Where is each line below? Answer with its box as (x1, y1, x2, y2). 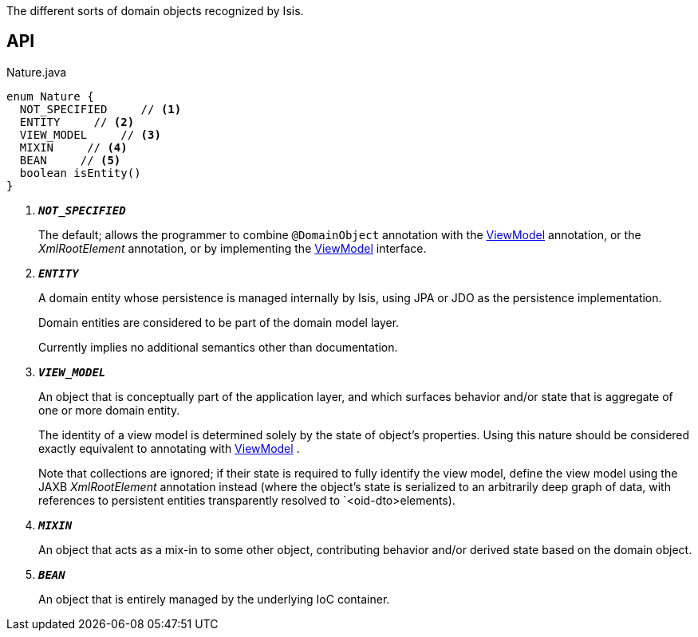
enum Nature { (6, 89, 94, 103)
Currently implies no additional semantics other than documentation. (38, 340, 398, 354)
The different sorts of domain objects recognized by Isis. (6, 4, 304, 18)
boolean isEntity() (19, 166, 141, 179)
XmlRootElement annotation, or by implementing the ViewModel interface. (38, 241, 427, 255)
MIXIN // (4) (19, 140, 128, 154)
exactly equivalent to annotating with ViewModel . (38, 441, 300, 455)
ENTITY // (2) (19, 115, 135, 128)
